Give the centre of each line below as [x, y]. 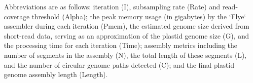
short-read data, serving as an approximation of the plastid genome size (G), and [126, 35]
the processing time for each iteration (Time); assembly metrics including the [121, 45]
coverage [17, 16]
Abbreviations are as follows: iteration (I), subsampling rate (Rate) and [112, 6]
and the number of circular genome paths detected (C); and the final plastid [119, 64]
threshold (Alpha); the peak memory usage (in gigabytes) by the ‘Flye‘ [139, 16]
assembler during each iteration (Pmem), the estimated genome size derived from [127, 26]
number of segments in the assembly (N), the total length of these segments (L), [125, 55]
